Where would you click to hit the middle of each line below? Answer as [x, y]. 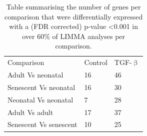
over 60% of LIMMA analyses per [74, 36]
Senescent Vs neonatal [41, 87]
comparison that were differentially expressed [74, 16]
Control [96, 62]
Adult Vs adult [30, 112]
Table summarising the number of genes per [73, 6]
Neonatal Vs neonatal [40, 99]
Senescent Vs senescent [42, 124]
